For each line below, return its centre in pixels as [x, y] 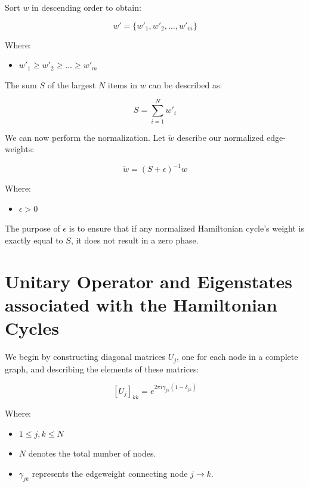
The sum [21, 84]
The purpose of [33, 228]
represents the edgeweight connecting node [110, 474]
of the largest [72, 84]
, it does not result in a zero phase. [135, 240]
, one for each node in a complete [237, 357]
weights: [20, 149]
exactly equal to [34, 240]
